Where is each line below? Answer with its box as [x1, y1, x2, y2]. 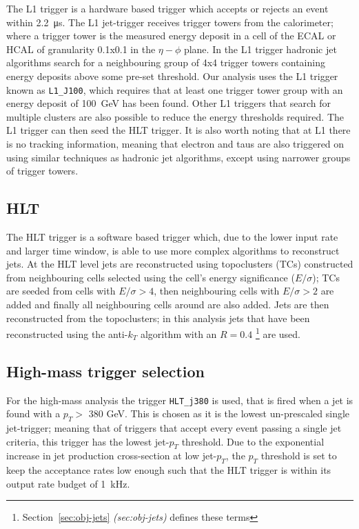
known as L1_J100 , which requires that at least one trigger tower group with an [6, 82, 343, 97]
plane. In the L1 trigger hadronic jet [183, 41, 337, 56]
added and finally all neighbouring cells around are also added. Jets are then [6, 297, 329, 311]
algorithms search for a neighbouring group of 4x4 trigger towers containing [6, 55, 325, 70]
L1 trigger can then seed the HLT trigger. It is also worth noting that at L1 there [6, 123, 351, 137]
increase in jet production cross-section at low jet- [6, 448, 217, 463]
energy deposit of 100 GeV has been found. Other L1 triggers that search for [6, 96, 331, 110]
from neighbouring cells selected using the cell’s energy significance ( [6, 270, 295, 284]
